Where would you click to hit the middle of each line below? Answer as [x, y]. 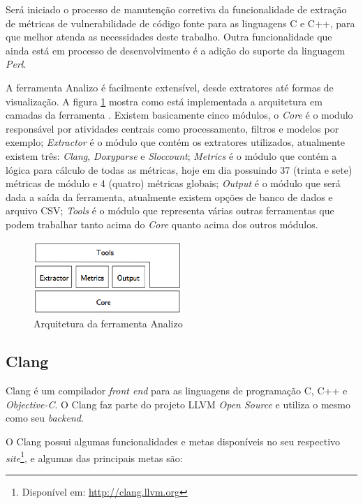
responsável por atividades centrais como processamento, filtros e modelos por [172, 128]
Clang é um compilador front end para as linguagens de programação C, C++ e [177, 391]
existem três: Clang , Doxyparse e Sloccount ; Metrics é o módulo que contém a [171, 155]
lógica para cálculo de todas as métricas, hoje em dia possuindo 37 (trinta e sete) [179, 169]
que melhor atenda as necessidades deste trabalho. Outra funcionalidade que [169, 37]
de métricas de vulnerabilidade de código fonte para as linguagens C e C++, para [180, 23]
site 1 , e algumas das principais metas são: [94, 457]
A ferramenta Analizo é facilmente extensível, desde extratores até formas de [170, 87]
